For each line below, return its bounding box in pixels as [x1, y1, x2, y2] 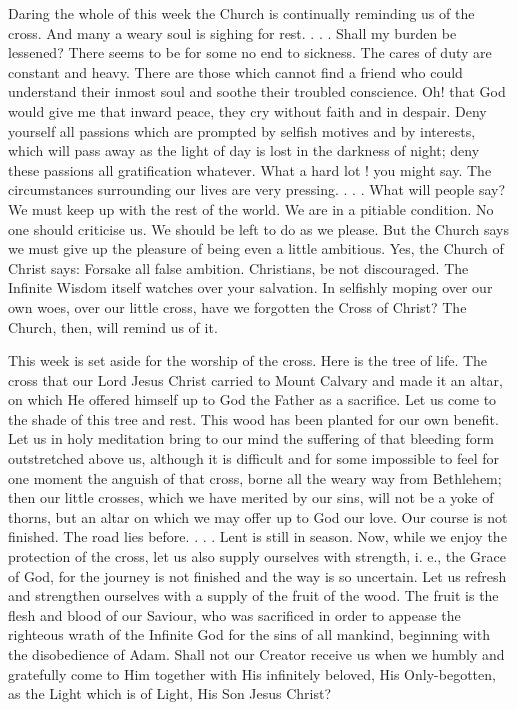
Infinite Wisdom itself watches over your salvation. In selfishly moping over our [8, 277, 493, 298]
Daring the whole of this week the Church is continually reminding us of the [8, 3, 475, 23]
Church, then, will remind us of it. [8, 316, 218, 337]
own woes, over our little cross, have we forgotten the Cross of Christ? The [8, 296, 467, 317]
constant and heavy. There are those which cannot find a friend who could [8, 61, 463, 82]
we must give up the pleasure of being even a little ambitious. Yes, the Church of [8, 238, 504, 259]
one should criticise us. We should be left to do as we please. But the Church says [8, 218, 509, 239]
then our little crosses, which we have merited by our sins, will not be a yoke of [8, 487, 494, 508]
